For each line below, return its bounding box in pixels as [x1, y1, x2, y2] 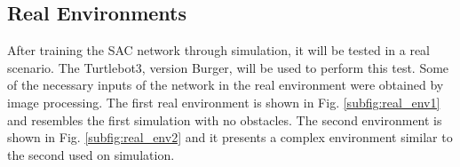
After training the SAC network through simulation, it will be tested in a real [7, 41, 430, 60]
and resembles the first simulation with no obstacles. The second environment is [7, 110, 442, 129]
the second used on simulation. [7, 145, 175, 163]
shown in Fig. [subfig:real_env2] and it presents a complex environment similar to [7, 128, 453, 147]
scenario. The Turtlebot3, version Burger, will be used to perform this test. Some [7, 58, 449, 76]
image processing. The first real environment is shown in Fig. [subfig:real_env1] [7, 92, 440, 111]
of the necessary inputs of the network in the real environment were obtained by [7, 76, 444, 94]
